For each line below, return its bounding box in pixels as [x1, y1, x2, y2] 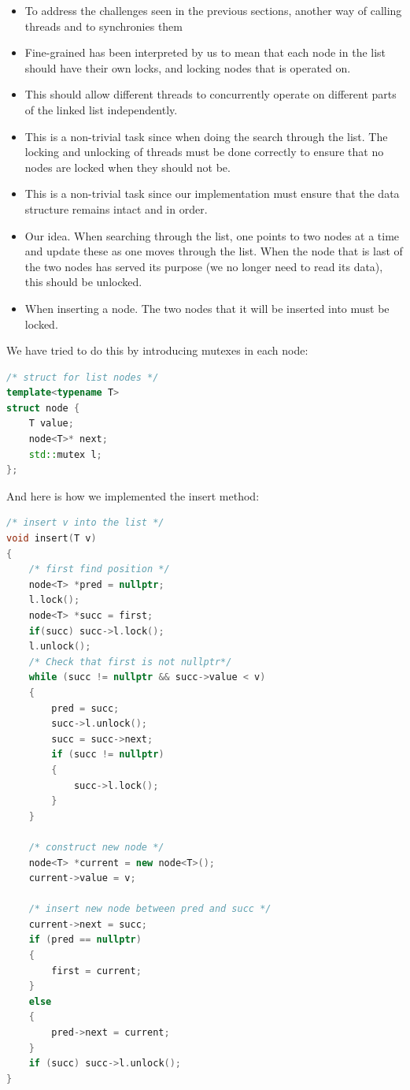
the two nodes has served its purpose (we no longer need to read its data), [24, 258, 383, 274]
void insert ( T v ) [6, 533, 97, 545]
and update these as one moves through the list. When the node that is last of [24, 243, 403, 259]
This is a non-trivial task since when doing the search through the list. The [24, 128, 388, 144]
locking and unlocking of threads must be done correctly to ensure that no [24, 143, 384, 160]
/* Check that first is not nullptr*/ [28, 656, 232, 668]
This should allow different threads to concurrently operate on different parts [24, 86, 397, 102]
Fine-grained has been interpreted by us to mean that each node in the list [24, 44, 386, 61]
